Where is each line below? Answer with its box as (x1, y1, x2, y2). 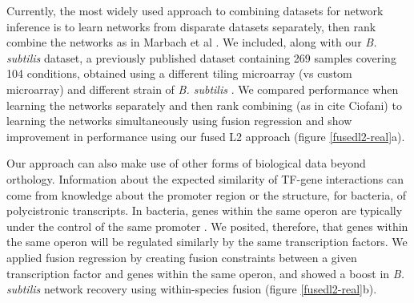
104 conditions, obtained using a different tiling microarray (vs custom (6, 65, 352, 82)
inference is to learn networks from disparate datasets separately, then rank (6, 18, 376, 34)
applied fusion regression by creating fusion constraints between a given (6, 248, 357, 265)
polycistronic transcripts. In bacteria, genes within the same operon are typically (6, 202, 403, 219)
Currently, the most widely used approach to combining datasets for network (6, 2, 384, 18)
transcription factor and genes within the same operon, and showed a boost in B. (6, 265, 404, 281)
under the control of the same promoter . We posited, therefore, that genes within (6, 217, 408, 234)
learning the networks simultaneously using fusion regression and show (6, 112, 352, 129)
